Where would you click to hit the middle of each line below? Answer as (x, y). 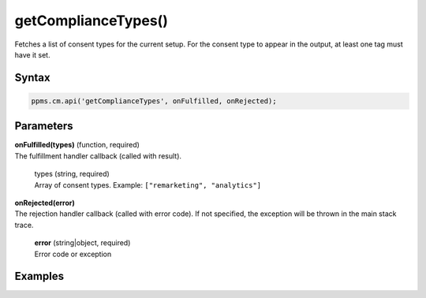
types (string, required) (72, 174)
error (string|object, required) (82, 243)
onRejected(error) (45, 203)
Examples (39, 276)
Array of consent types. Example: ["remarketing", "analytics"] (148, 184)
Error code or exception (73, 254)
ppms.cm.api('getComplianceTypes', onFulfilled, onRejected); (154, 101)
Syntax (32, 78)
